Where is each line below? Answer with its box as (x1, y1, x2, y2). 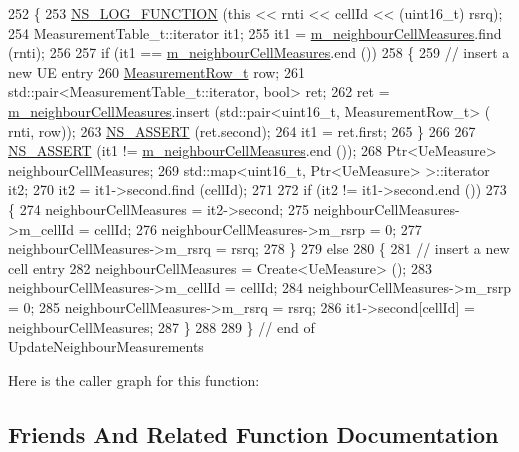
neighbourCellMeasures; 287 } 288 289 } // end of (8, 316, 315, 337)
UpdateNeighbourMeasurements (8, 336, 204, 357)
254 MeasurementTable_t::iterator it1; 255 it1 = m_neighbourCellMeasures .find (8, 22, 502, 43)
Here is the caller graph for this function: (8, 369, 260, 390)
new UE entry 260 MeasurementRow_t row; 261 (8, 61, 305, 82)
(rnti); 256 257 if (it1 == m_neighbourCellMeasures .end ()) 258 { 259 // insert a (8, 42, 510, 63)
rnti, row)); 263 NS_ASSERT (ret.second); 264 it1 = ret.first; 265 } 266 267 (8, 120, 476, 141)
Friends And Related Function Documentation (8, 418, 499, 449)
